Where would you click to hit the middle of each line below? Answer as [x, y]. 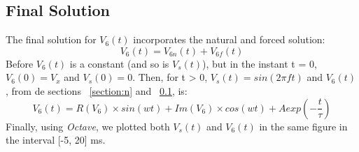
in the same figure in [303, 126]
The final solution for [51, 39]
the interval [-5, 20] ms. [56, 140]
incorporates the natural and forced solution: [229, 39]
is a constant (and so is [119, 63]
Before [20, 63]
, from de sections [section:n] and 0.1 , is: [97, 90]
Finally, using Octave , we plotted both [88, 126]
